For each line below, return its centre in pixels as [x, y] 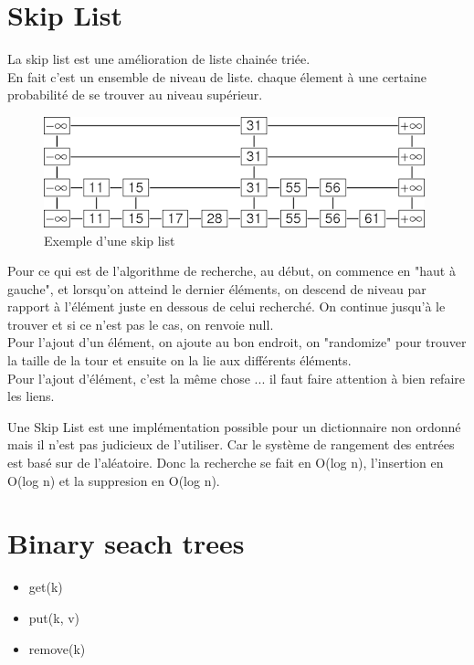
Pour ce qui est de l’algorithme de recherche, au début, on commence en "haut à [232, 271]
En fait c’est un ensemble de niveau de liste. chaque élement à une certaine [217, 76]
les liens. [31, 396]
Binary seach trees [126, 543]
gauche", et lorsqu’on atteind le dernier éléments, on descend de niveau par [217, 288]
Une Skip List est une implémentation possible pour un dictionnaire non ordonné [234, 426]
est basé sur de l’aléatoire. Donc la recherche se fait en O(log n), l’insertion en [226, 463]
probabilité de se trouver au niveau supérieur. [135, 95]
